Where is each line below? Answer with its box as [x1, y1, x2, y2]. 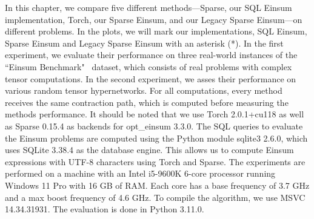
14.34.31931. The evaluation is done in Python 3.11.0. [5, 203, 204, 215]
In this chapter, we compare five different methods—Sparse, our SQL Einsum [5, 1, 292, 13]
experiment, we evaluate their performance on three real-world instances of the [5, 48, 298, 61]
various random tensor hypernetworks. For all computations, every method [5, 84, 282, 97]
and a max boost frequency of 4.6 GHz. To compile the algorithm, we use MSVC [5, 191, 306, 203]
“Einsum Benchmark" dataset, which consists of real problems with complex [5, 60, 292, 73]
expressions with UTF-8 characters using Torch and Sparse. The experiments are [5, 155, 306, 168]
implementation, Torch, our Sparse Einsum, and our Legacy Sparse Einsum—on [5, 13, 302, 25]
